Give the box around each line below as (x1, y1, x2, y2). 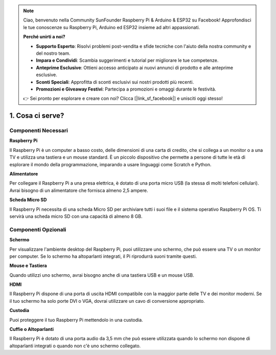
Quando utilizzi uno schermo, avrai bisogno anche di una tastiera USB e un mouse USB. (9, 272, 194, 278)
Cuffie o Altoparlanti (9, 326, 54, 332)
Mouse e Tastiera (9, 262, 47, 269)
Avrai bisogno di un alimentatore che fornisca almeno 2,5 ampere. (9, 187, 148, 193)
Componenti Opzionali (9, 226, 66, 233)
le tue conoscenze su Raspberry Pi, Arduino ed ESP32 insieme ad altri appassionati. (23, 24, 200, 30)
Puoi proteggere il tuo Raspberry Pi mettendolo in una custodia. (9, 317, 143, 323)
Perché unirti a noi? (23, 34, 66, 40)
